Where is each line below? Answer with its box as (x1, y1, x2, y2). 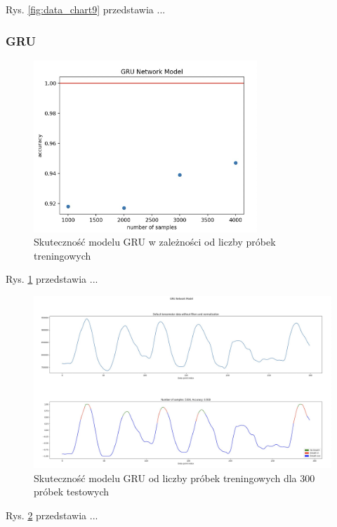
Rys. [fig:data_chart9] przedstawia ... (6, 2, 166, 16)
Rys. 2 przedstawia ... (6, 507, 98, 522)
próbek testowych (34, 484, 110, 499)
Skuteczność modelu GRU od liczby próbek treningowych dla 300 (34, 470, 315, 485)
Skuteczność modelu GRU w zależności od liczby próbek (34, 234, 276, 249)
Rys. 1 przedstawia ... (6, 272, 98, 286)
